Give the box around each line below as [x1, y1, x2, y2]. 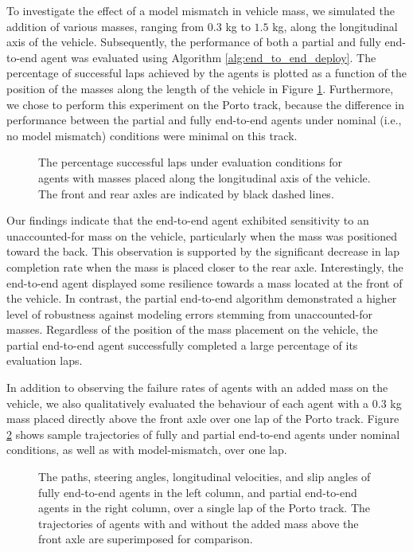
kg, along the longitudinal [272, 18, 398, 34]
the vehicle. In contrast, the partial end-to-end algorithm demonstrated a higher [6, 290, 397, 307]
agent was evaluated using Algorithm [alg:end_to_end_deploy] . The [41, 49, 376, 65]
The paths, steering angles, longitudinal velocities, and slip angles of [38, 468, 371, 485]
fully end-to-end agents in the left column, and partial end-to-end [38, 483, 357, 500]
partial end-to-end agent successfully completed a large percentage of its [6, 336, 358, 353]
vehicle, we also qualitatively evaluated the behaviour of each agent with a [6, 394, 369, 411]
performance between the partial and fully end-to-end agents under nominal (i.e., [6, 112, 402, 128]
